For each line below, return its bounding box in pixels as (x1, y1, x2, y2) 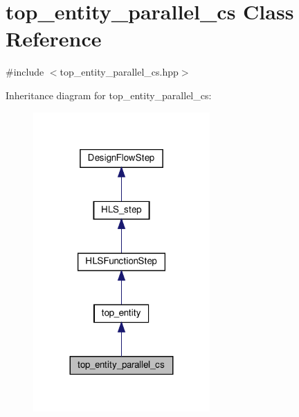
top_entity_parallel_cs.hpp (60, 65, 179, 79)
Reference (6, 24, 102, 53)
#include (6, 65, 44, 79)
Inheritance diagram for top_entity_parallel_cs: (6, 87, 212, 102)
